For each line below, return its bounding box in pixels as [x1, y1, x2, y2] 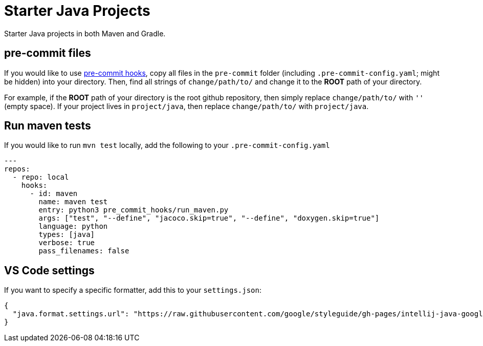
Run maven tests [4, 119, 91, 133]
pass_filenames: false [38, 247, 129, 255]
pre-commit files [4, 47, 91, 60]
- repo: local [12, 173, 69, 182]
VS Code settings [4, 264, 95, 277]
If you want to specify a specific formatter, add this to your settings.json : [4, 286, 262, 295]
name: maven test [38, 198, 108, 206]
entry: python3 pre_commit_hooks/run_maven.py [38, 206, 229, 214]
